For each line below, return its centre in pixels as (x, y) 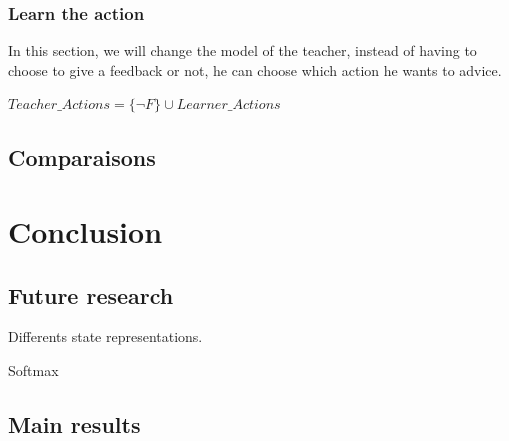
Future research (91, 294)
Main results (74, 423)
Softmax (33, 369)
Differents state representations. (105, 336)
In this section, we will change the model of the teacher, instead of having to (242, 50)
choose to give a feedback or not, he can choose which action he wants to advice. (255, 69)
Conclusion (85, 230)
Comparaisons (82, 157)
